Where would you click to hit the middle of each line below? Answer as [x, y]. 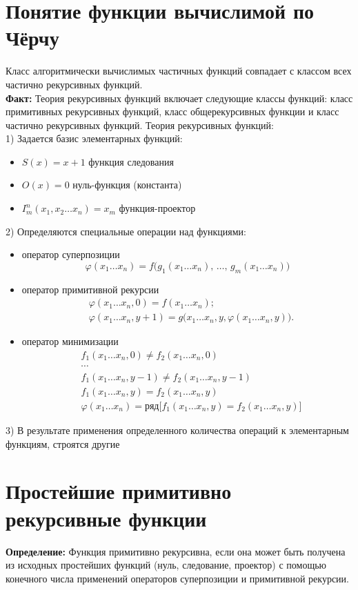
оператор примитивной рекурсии [90, 289]
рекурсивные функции [106, 518]
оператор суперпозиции [71, 254]
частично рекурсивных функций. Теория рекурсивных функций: [140, 125]
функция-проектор [157, 208]
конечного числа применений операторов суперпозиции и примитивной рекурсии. [177, 578]
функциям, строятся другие [63, 443]
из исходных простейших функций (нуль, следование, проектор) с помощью [166, 565]
